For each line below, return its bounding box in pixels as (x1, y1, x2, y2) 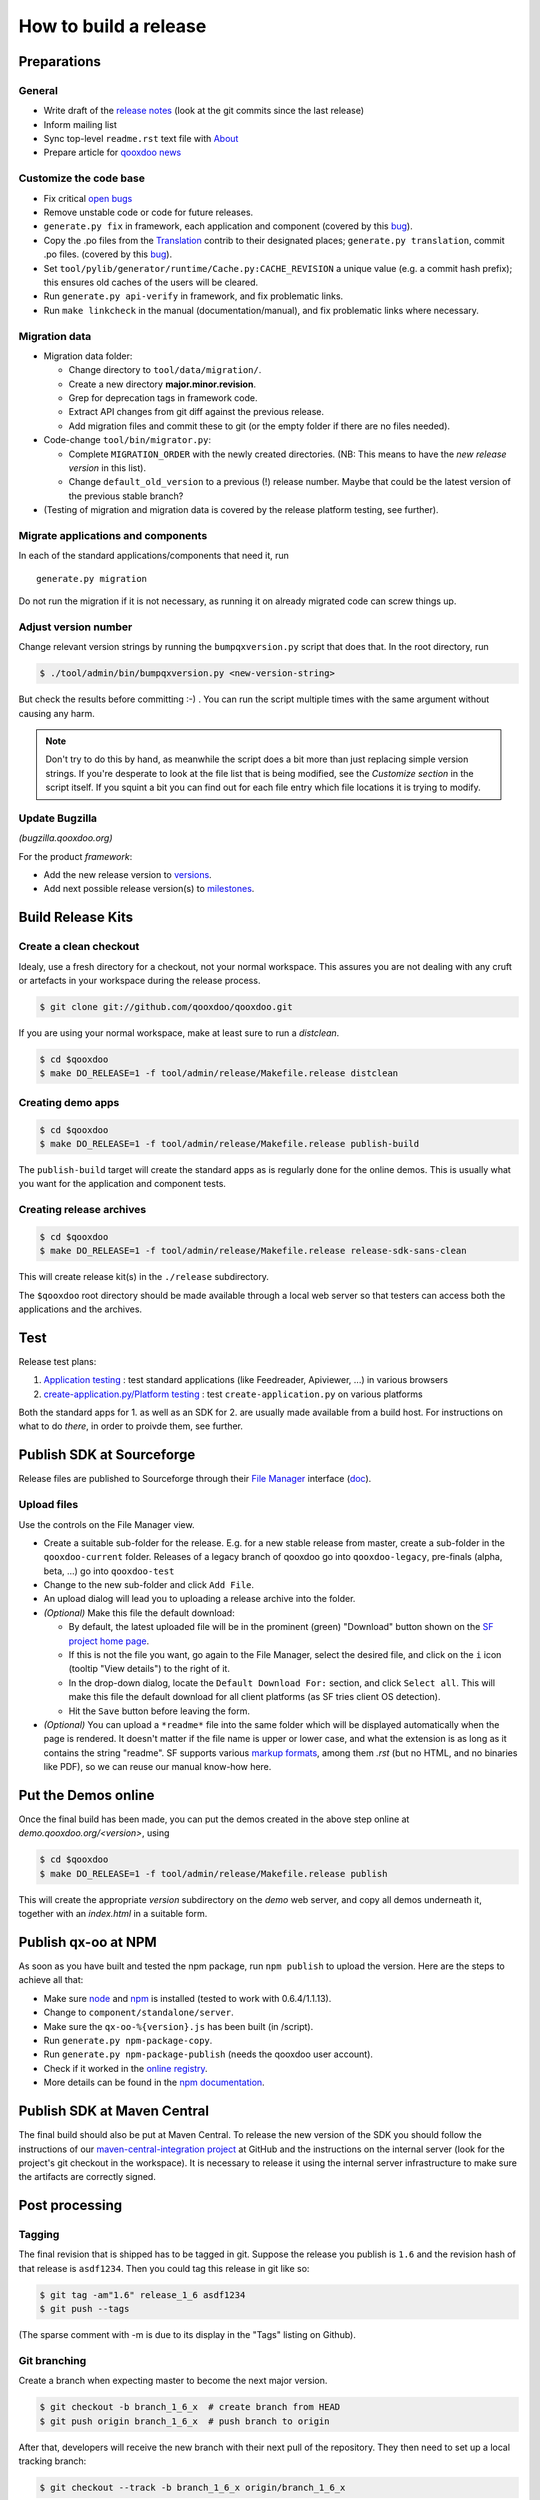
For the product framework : (18, 850, 133, 862)
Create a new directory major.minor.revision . (68, 378, 257, 390)
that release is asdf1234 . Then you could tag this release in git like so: (18, 2262, 310, 2274)
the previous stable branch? (68, 490, 184, 502)
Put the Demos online (18, 1786, 155, 1804)
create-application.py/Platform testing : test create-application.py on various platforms (43, 1388, 424, 1400)
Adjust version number (18, 620, 133, 634)
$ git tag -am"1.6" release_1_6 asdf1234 (39, 2289, 246, 2300)
